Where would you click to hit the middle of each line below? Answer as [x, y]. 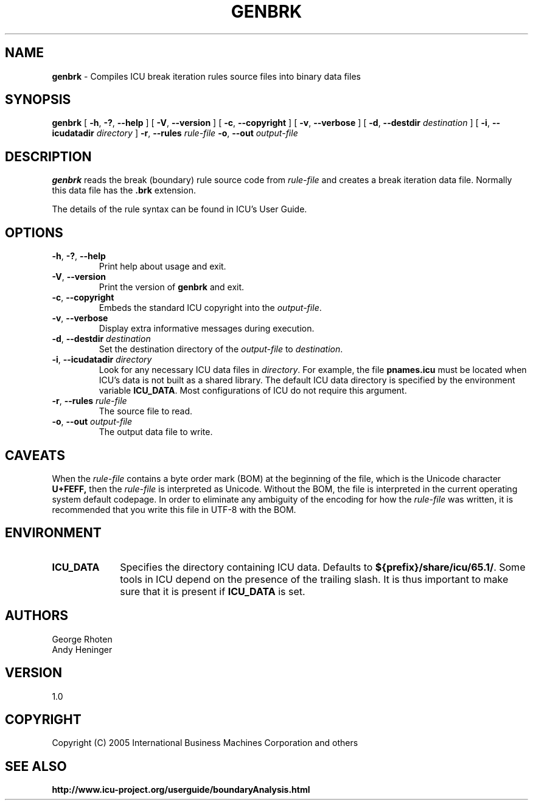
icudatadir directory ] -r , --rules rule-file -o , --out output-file [175, 133]
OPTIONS [34, 232]
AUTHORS [37, 616]
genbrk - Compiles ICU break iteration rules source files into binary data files [206, 76]
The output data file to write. [156, 432]
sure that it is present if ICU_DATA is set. [213, 591]
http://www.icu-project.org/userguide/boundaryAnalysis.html [181, 790]
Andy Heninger [82, 649]
